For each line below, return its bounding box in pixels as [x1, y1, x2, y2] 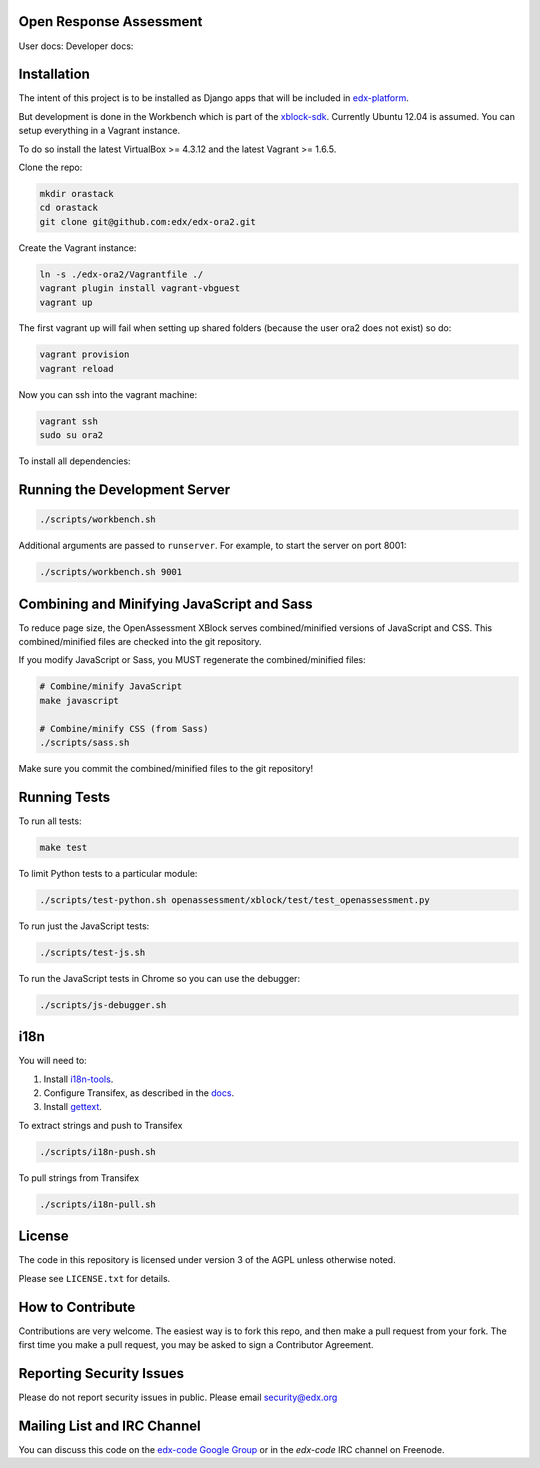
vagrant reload [39, 363, 114, 374]
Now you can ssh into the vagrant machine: [18, 388, 198, 400]
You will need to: [18, 1055, 87, 1067]
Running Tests [18, 788, 110, 805]
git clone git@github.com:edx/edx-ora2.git [39, 216, 257, 227]
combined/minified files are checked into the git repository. [18, 636, 262, 648]
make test [39, 841, 88, 853]
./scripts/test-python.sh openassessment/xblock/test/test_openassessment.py [39, 894, 430, 905]
